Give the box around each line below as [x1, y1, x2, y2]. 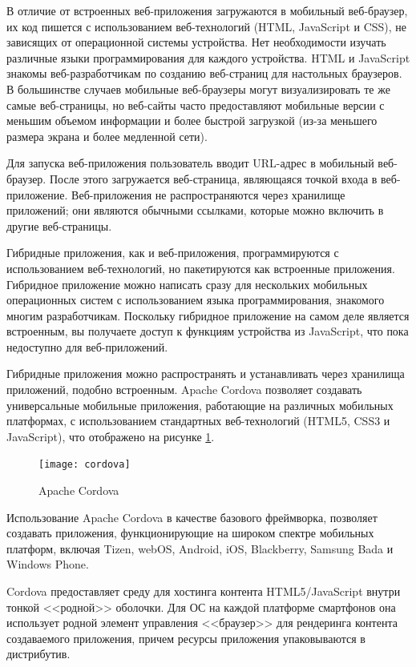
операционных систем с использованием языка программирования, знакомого [6, 291, 385, 308]
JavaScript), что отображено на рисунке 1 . [6, 428, 215, 444]
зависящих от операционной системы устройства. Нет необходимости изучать [6, 34, 386, 50]
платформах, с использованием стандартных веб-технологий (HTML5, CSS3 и [6, 412, 390, 429]
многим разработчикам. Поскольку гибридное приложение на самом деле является [6, 307, 410, 323]
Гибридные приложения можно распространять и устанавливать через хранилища [6, 365, 405, 382]
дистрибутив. [6, 645, 71, 662]
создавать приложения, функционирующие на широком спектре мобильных [6, 524, 374, 541]
